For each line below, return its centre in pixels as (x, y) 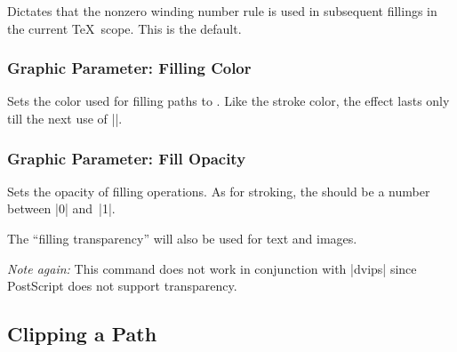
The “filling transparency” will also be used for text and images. (182, 238)
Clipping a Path (82, 334)
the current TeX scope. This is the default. (124, 28)
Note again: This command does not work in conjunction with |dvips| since (212, 268)
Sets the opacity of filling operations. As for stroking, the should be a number (219, 191)
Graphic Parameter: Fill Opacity (127, 158)
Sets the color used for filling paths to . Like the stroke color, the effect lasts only (228, 101)
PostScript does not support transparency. (122, 286)
